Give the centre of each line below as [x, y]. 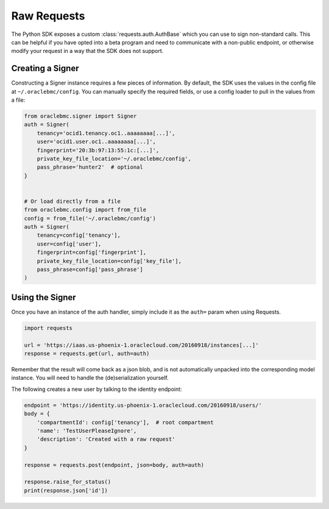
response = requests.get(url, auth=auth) [87, 354]
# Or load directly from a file [73, 201]
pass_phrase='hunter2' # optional [90, 167]
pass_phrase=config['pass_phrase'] [90, 270]
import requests [48, 328]
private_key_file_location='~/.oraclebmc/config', [114, 159]
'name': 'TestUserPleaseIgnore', [87, 431]
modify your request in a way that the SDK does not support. [87, 51]
